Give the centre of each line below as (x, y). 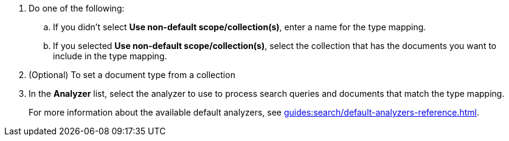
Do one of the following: (77, 8)
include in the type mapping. (110, 56)
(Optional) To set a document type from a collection (132, 75)
